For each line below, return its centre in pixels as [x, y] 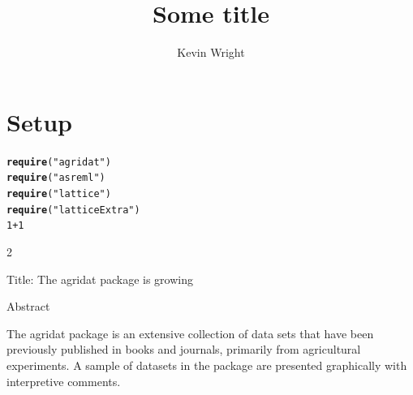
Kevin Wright [211, 52]
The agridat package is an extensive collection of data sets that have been [190, 333]
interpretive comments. [64, 381]
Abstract [28, 306]
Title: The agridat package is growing [100, 279]
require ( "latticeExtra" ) [73, 210]
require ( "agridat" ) [59, 162]
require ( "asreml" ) [56, 178]
